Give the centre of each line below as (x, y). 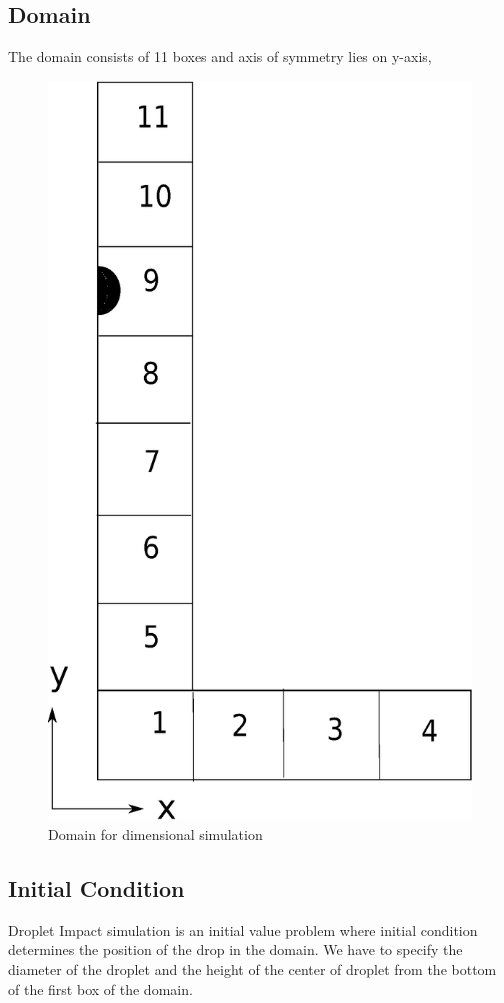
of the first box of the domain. (100, 988)
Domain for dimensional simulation (155, 834)
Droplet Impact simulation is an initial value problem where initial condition (243, 929)
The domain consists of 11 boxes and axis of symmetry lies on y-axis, (220, 56)
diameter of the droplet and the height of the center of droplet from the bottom (252, 969)
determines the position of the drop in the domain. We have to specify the (235, 949)
